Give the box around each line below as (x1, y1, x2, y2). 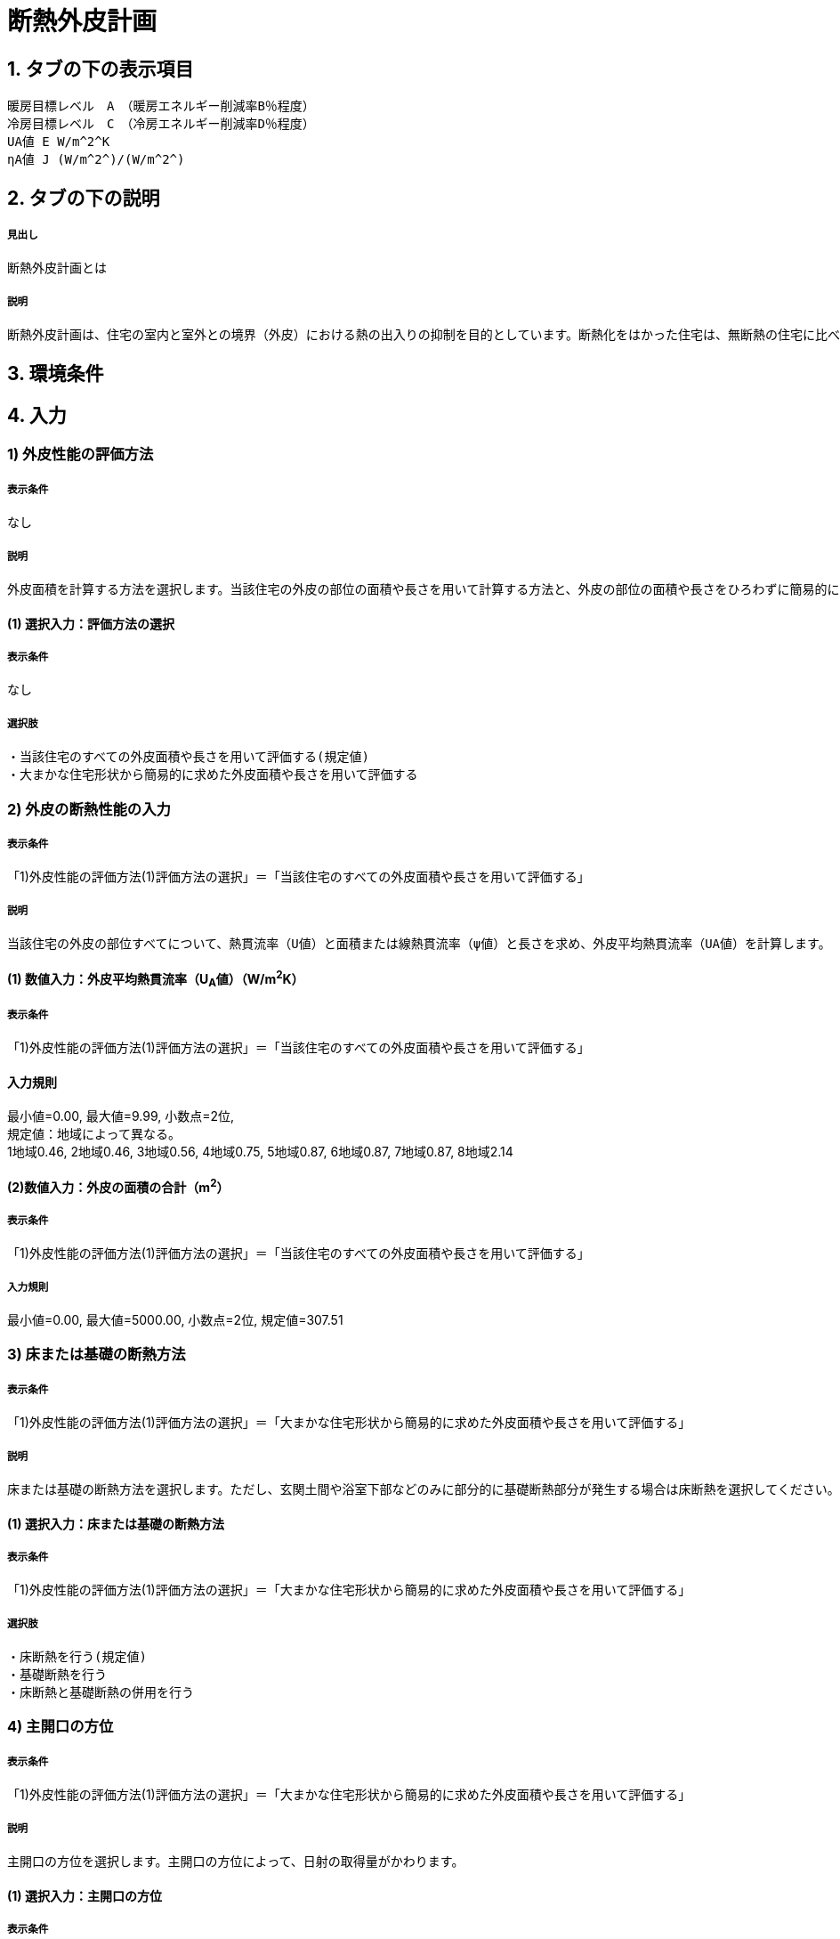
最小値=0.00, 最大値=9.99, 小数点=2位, (7, 1108, 235, 1124)
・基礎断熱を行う (7, 1667, 107, 1683)
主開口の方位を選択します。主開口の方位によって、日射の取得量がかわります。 (7, 1854, 464, 1870)
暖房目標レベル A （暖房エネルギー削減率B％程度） (7, 99, 315, 114)
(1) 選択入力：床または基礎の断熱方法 (7, 1515, 224, 1531)
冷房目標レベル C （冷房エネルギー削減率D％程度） (7, 117, 315, 132)
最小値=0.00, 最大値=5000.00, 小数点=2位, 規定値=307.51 (7, 1311, 343, 1327)
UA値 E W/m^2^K (7, 134, 110, 150)
